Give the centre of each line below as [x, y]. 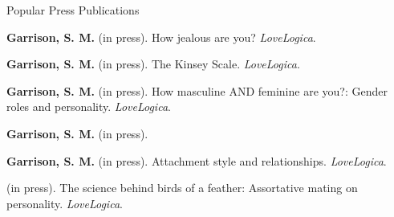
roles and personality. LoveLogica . [89, 106]
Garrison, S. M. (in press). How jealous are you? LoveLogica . [161, 37]
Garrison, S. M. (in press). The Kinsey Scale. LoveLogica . [153, 64]
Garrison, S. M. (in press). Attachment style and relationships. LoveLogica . [197, 160]
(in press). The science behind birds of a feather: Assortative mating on [182, 188]
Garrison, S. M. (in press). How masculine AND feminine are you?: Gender [197, 90]
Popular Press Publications [73, 10]
